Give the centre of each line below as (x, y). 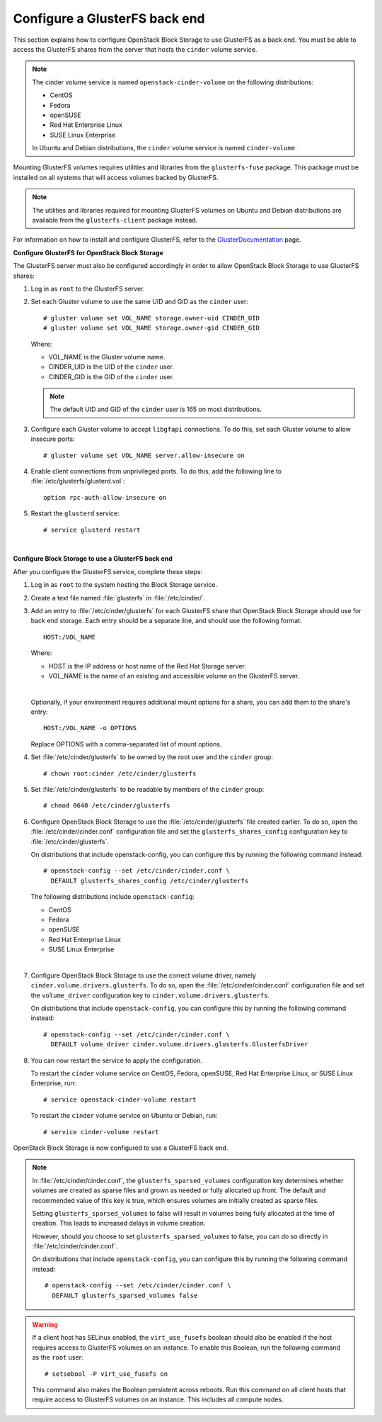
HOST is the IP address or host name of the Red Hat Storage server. (147, 666)
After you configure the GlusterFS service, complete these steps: (108, 571)
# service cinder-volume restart (101, 1132)
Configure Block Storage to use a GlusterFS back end (93, 559)
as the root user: (58, 1357)
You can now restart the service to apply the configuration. (117, 1060)
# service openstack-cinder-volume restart (120, 1099)
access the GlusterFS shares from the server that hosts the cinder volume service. (135, 49)
